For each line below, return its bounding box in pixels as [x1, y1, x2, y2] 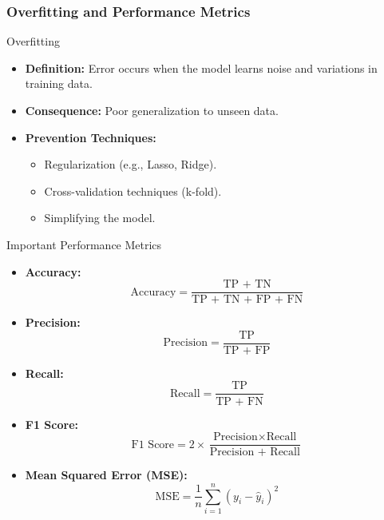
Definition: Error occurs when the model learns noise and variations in [25, 59, 378, 76]
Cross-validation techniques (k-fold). [44, 182, 222, 199]
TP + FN [216, 395, 263, 407]
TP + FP [223, 344, 271, 356]
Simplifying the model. [44, 209, 156, 226]
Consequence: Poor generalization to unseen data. [25, 102, 279, 118]
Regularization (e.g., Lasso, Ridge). [44, 156, 217, 173]
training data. [25, 75, 93, 92]
